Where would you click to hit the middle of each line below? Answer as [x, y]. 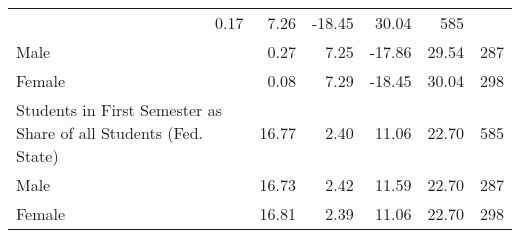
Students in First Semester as [119, 109]
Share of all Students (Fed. [110, 132]
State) [37, 155]
